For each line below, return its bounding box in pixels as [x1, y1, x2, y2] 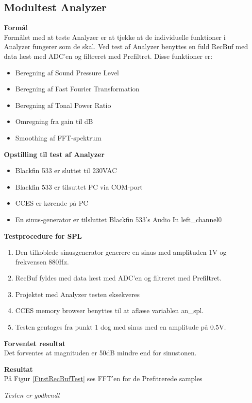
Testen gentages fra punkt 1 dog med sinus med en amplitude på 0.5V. [15, 322, 226, 332]
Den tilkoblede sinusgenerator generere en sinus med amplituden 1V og [15, 247, 227, 257]
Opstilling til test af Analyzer [4, 149, 105, 159]
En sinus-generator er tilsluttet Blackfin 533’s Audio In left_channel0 [15, 214, 222, 224]
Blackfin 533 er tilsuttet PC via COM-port [15, 181, 143, 192]
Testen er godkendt [4, 390, 60, 400]
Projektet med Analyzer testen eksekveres [15, 289, 140, 299]
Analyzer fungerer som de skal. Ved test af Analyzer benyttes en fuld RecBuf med [4, 41, 248, 52]
